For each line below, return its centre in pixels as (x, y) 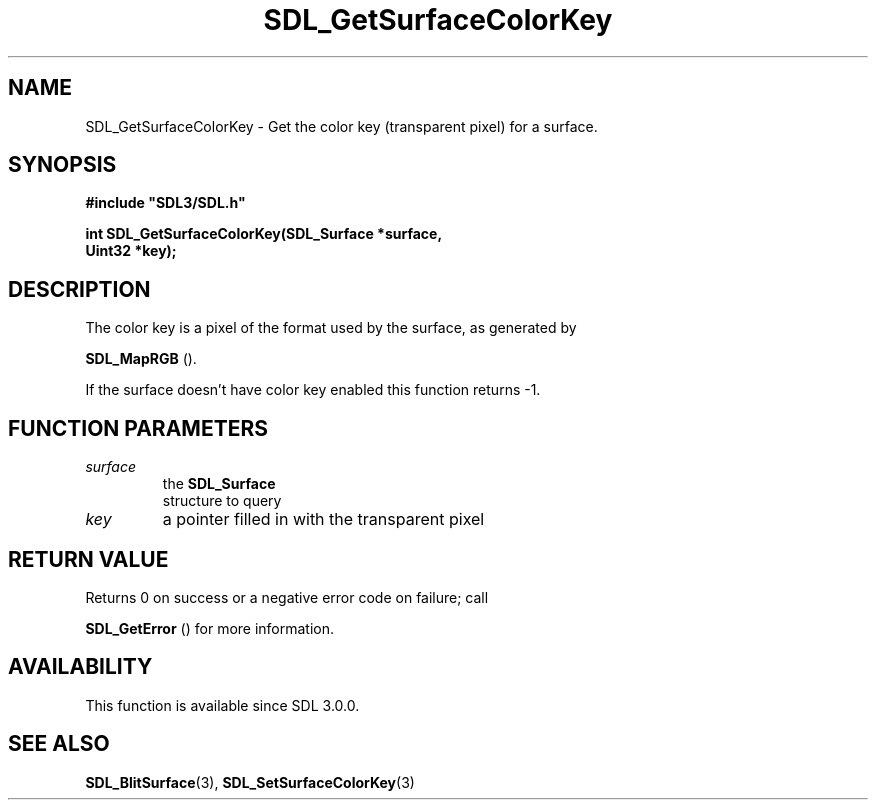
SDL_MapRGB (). (141, 359)
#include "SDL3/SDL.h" (165, 203)
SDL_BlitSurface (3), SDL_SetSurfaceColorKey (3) (250, 782)
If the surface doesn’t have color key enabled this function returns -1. (313, 390)
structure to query (222, 501)
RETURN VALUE (88, 559)
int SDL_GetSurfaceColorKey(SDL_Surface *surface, (264, 234)
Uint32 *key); (131, 251)
